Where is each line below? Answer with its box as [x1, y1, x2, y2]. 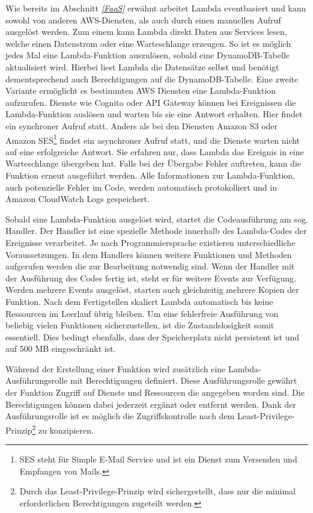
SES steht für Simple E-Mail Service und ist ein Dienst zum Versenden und [19, 453, 297, 465]
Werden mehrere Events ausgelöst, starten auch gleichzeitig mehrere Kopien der [5, 283, 299, 296]
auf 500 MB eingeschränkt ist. [5, 342, 116, 355]
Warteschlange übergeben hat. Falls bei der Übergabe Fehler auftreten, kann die [5, 157, 301, 170]
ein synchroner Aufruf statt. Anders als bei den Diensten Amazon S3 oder [5, 119, 278, 132]
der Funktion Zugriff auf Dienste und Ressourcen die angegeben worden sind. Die [5, 386, 305, 399]
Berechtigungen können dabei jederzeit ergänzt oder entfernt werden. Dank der [5, 398, 296, 410]
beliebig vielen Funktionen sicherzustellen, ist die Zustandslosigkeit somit [5, 319, 275, 331]
